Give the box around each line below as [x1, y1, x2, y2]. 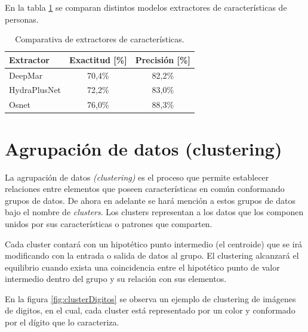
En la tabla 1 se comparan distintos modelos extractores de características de [5, 1, 287, 13]
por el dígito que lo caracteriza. [5, 316, 119, 328]
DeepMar [9, 69, 43, 81]
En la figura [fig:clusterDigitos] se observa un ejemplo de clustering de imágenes [5, 292, 296, 305]
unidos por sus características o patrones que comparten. [5, 217, 212, 229]
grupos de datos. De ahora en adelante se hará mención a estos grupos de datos [5, 194, 295, 206]
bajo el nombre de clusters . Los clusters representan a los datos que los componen [5, 206, 304, 218]
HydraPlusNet [9, 83, 61, 96]
